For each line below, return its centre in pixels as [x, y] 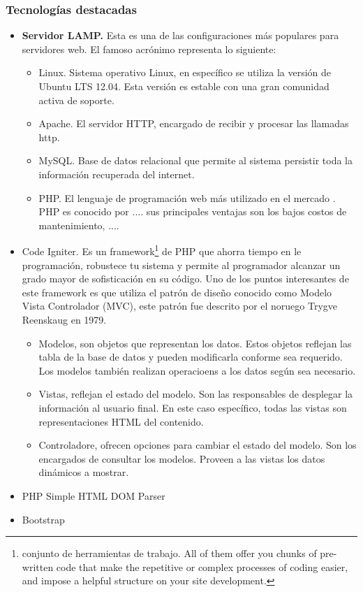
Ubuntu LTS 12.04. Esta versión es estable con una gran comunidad [184, 86]
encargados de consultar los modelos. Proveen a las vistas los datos [182, 458]
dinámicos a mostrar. [84, 472]
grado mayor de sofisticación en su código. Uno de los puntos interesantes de [185, 279]
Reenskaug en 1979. [64, 319]
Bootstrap [43, 519]
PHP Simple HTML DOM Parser [94, 495]
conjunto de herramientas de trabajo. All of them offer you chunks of [169, 553]
